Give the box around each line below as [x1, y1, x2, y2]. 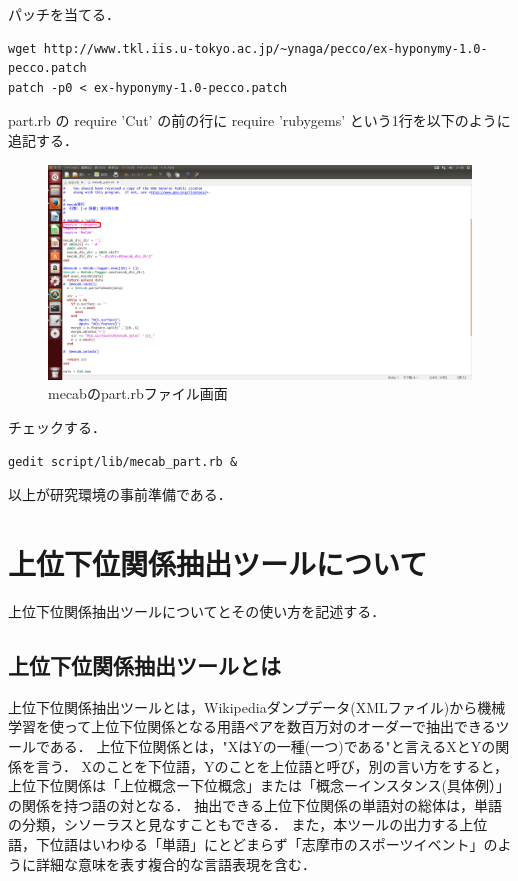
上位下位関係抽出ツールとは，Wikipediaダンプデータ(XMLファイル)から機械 [8, 696, 506, 717]
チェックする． [8, 417, 106, 438]
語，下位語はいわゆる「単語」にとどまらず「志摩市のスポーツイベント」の [8, 833, 498, 854]
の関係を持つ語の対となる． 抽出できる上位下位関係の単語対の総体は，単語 [8, 794, 502, 815]
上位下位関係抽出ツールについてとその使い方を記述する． [8, 600, 386, 621]
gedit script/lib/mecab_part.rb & [8, 454, 238, 469]
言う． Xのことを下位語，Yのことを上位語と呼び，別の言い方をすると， [35, 755, 508, 776]
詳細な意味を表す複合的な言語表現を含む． [35, 853, 316, 874]
